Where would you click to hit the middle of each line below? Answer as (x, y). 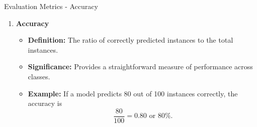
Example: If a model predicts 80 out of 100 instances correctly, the (133, 93)
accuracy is (45, 103)
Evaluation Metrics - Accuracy (51, 6)
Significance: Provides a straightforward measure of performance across (140, 67)
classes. (39, 76)
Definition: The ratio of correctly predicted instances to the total (131, 40)
